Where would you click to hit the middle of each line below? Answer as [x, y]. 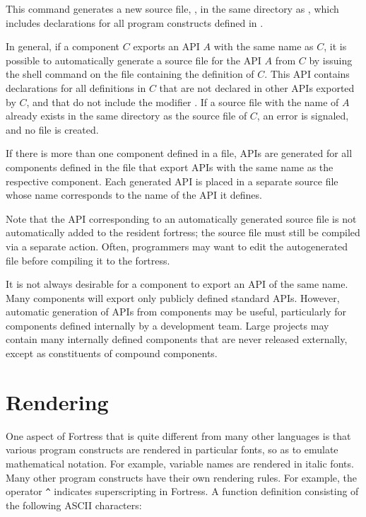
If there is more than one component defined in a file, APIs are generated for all [179, 153]
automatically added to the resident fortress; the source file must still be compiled [183, 232]
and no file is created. [52, 129]
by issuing [331, 60]
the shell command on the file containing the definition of [130, 74]
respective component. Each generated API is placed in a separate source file [172, 181]
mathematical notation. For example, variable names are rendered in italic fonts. [180, 463]
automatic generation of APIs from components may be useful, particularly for [176, 312]
